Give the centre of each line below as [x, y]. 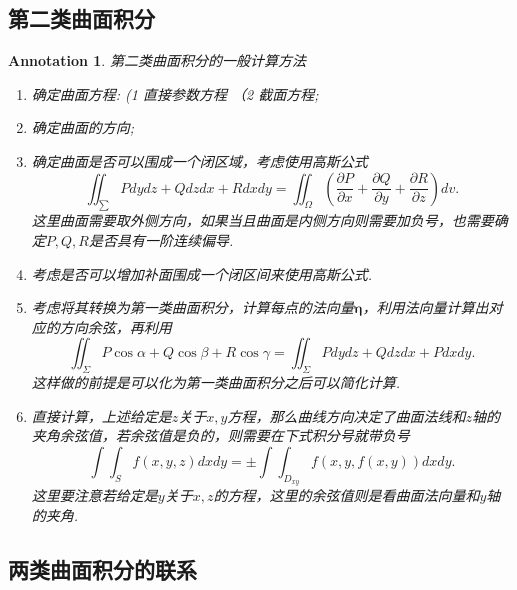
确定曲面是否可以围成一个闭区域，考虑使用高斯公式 [199, 160]
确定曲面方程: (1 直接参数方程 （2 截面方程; [175, 93]
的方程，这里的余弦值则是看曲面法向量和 [346, 495]
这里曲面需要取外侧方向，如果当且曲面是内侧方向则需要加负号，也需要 [262, 220]
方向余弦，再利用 [115, 326]
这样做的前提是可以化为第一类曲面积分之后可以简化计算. [216, 382]
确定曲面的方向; [83, 127]
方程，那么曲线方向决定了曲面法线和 [346, 415]
